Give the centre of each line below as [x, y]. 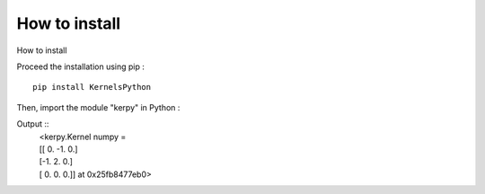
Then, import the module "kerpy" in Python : [98, 107]
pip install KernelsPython [92, 87]
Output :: [33, 124]
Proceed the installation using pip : [81, 66]
